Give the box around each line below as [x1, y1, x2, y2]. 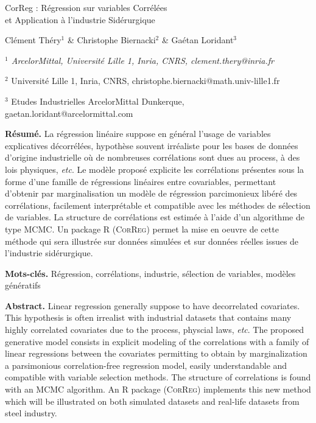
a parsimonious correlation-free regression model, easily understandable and [5, 358, 287, 371]
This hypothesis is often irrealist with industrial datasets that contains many [5, 311, 292, 324]
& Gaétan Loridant [161, 33, 234, 46]
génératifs [5, 279, 41, 292]
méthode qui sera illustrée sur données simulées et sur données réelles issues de [5, 234, 299, 247]
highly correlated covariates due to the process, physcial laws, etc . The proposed [5, 323, 304, 336]
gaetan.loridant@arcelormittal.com [5, 107, 133, 119]
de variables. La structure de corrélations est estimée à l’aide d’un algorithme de [5, 211, 304, 223]
